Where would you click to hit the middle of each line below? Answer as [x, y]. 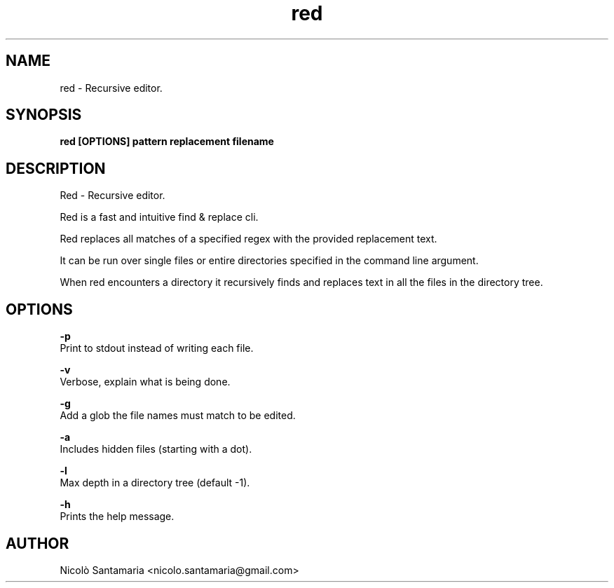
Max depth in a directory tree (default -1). [155, 483]
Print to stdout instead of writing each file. [157, 348]
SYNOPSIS [44, 115]
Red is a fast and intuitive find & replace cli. [159, 217]
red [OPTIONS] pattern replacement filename [167, 142]
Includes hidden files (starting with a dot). [156, 449]
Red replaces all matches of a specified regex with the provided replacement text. [248, 239]
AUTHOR [37, 543]
